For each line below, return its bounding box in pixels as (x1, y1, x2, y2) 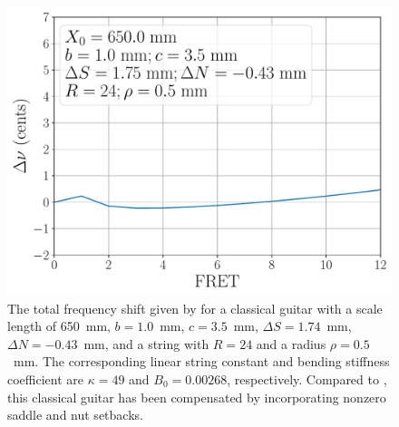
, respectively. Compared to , (227, 369, 387, 388)
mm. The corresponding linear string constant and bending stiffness (13, 352, 390, 371)
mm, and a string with (83, 334, 209, 353)
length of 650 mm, (7, 316, 111, 335)
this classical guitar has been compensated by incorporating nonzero (7, 387, 386, 406)
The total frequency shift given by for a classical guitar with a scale (7, 298, 383, 317)
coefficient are (7, 369, 84, 388)
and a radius (256, 334, 326, 353)
